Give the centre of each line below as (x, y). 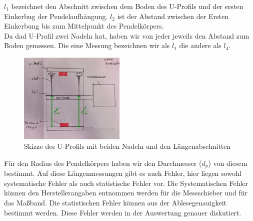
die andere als (200, 45)
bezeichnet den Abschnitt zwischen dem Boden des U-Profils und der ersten (127, 6)
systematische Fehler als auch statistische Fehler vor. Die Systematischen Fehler (126, 183)
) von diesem (228, 163)
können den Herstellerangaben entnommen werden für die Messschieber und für (126, 193)
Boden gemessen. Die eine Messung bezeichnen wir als (87, 45)
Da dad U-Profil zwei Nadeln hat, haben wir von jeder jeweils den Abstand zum (127, 35)
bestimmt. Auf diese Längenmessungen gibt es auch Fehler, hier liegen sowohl (123, 173)
